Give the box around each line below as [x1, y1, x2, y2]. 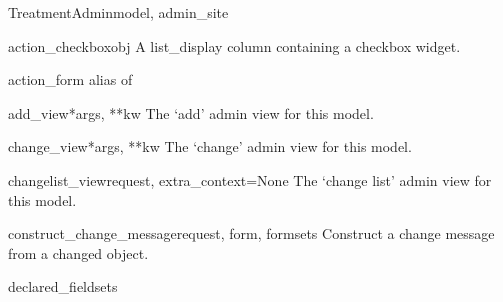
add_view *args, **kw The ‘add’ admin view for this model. [8, 102, 374, 123]
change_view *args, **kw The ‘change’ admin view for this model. [8, 136, 412, 157]
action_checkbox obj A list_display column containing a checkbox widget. [8, 35, 461, 56]
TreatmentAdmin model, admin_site [8, 2, 229, 22]
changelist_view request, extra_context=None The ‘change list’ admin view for [8, 169, 492, 190]
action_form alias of [8, 69, 133, 90]
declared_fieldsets [8, 276, 118, 297]
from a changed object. [8, 242, 149, 263]
